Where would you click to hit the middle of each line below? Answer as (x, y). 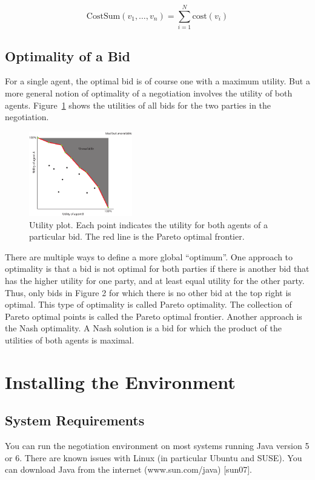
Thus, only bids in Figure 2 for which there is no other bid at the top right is (148, 292)
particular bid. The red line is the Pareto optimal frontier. (137, 236)
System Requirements (75, 420)
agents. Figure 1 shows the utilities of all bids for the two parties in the (138, 105)
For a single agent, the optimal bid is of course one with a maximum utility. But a (157, 81)
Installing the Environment (120, 381)
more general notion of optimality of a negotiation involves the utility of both (149, 93)
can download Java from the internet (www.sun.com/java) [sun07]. (128, 469)
